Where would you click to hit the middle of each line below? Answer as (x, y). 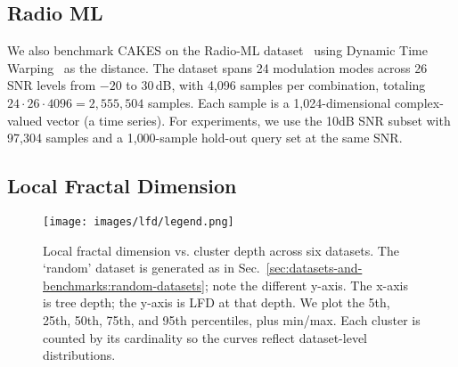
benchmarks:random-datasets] (124, 285)
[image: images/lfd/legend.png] (139, 221)
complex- (419, 102)
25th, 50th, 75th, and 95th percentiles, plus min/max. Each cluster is (232, 320)
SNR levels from (52, 85)
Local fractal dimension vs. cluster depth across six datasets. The (221, 250)
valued (25, 120)
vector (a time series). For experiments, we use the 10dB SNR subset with (248, 120)
